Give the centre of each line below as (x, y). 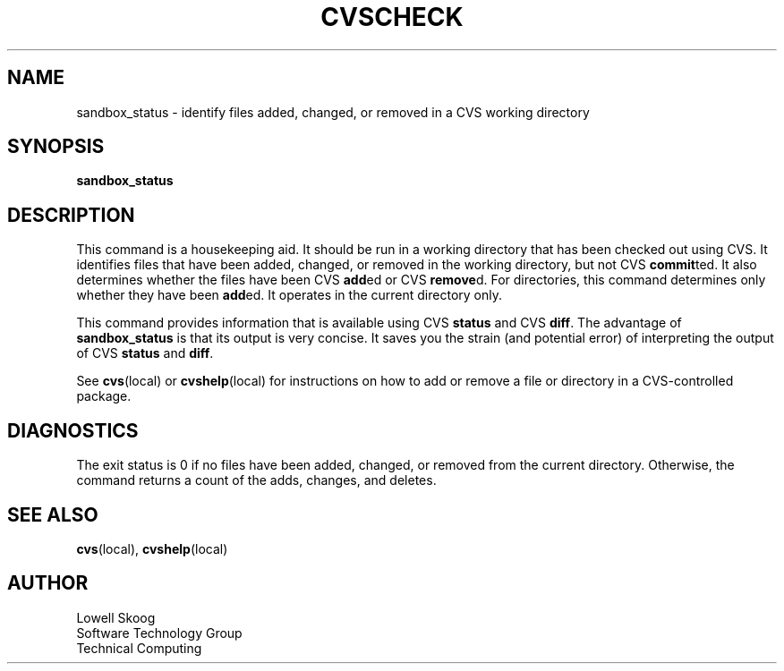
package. (104, 396)
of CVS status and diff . (145, 353)
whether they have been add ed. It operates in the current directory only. (289, 295)
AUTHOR (48, 583)
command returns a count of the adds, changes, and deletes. (256, 480)
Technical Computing (139, 648)
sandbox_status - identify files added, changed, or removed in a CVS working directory (333, 112)
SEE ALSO (53, 514)
